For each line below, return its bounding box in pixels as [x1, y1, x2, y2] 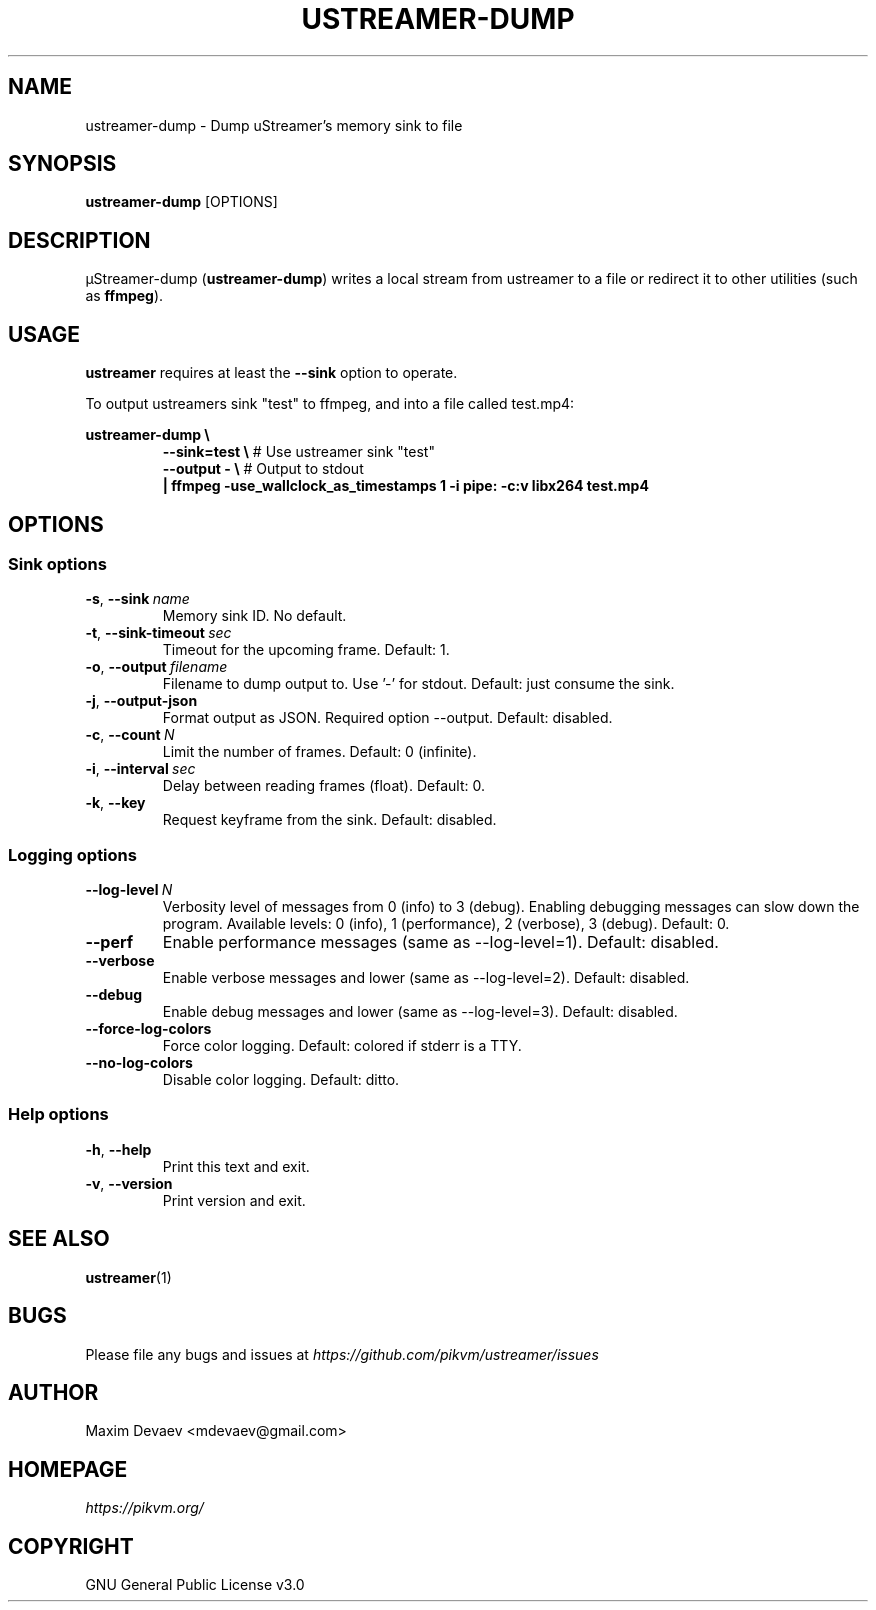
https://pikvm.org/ [85, 1499, 204, 1517]
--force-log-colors [85, 1020, 212, 1038]
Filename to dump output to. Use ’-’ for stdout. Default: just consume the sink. [162, 675, 675, 693]
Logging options [8, 844, 137, 865]
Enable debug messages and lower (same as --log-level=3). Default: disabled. [162, 1003, 678, 1021]
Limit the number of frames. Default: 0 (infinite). [162, 743, 477, 761]
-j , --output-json [85, 692, 198, 710]
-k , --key [85, 794, 146, 812]
